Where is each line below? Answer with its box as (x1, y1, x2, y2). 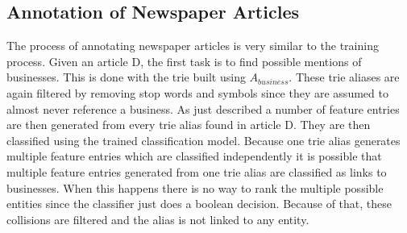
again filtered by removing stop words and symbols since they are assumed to (6, 84, 388, 101)
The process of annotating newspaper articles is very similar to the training (6, 37, 379, 54)
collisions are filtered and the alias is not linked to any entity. (6, 210, 309, 227)
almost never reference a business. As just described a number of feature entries (6, 100, 400, 117)
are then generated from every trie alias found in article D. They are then (6, 116, 371, 133)
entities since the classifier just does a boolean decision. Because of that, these (6, 195, 392, 212)
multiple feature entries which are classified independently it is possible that (6, 148, 382, 164)
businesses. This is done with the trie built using (6, 69, 246, 85)
